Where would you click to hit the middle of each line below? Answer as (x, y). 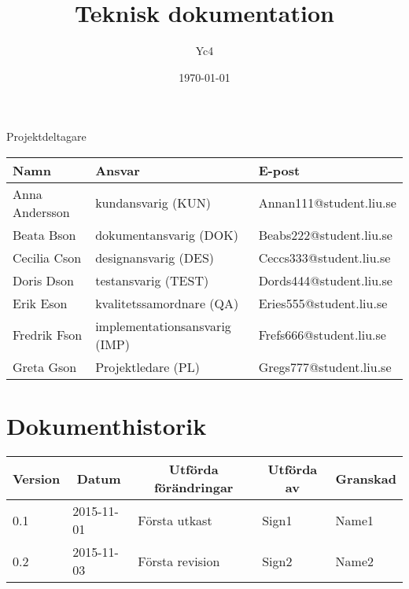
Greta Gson (45, 366)
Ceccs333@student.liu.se (324, 257)
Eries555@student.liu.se (323, 303)
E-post (279, 170)
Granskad (366, 478)
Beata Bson (44, 234)
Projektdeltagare (46, 136)
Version (37, 478)
